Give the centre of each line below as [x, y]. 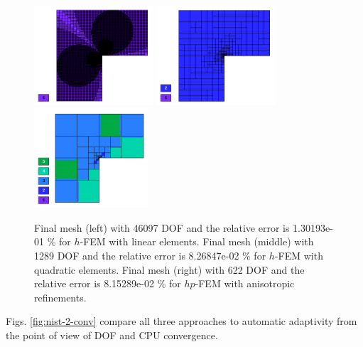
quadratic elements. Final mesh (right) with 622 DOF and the [169, 269]
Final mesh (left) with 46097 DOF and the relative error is [162, 227]
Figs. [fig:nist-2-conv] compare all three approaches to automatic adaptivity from [181, 321]
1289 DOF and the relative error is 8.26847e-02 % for [150, 256]
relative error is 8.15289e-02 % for [108, 283]
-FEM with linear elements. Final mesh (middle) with [197, 241]
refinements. [60, 297]
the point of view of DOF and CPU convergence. [112, 335]
